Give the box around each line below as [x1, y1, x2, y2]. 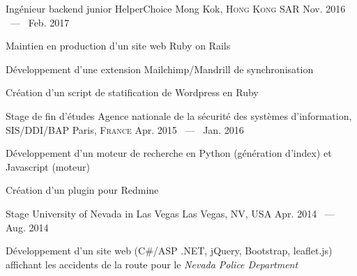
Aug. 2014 [6, 220, 49, 234]
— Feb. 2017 [10, 15, 70, 29]
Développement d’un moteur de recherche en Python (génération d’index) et [6, 146, 332, 160]
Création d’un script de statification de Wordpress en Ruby [6, 85, 259, 100]
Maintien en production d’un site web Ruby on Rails [6, 38, 231, 53]
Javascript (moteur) [6, 159, 90, 174]
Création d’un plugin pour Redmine [6, 183, 159, 197]
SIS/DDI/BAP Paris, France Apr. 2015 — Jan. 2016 [6, 122, 244, 137]
